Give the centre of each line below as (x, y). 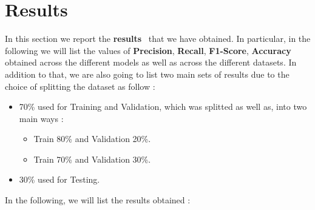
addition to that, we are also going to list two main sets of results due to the (147, 74)
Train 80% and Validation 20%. (92, 139)
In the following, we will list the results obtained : (98, 200)
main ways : (41, 118)
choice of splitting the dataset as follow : (80, 86)
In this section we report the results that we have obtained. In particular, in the (158, 39)
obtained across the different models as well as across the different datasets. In (151, 62)
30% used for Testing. (59, 179)
